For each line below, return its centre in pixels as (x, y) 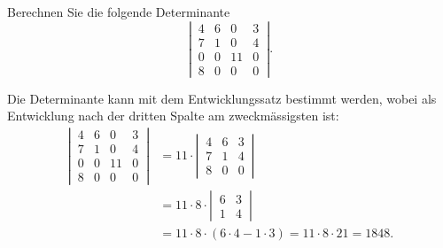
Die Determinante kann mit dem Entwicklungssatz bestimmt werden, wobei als (222, 98)
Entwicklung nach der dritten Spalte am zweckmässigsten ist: (173, 116)
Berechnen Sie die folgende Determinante (119, 12)
